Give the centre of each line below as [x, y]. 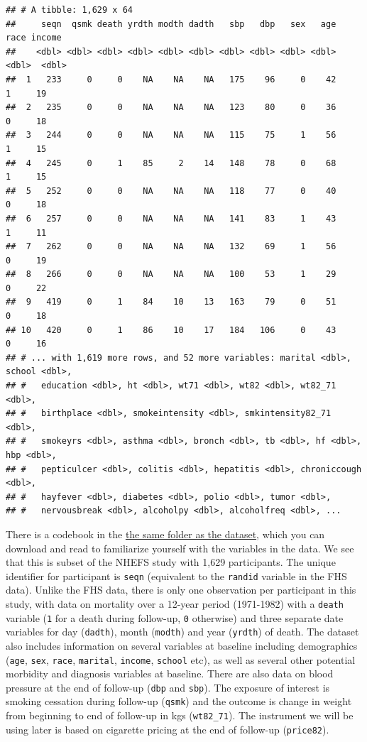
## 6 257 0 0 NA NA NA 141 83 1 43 [171, 218]
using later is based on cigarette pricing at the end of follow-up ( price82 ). [168, 729]
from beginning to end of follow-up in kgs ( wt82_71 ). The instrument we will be [180, 715]
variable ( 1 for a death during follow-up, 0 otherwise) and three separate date [175, 617]
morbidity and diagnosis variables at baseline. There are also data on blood [170, 673]
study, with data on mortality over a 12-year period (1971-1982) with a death [175, 604]
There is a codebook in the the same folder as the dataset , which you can [165, 534]
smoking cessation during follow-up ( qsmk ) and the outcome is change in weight [179, 701]
